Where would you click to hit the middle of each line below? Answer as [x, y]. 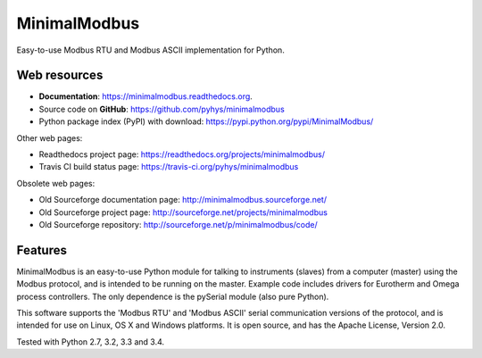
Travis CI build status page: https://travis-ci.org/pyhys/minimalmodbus [169, 167]
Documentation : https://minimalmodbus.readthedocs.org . [146, 96]
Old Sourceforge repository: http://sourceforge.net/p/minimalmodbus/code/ [179, 224]
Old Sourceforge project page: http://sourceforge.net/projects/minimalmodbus [183, 212]
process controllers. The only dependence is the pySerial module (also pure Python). [173, 296]
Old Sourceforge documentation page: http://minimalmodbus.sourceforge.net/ [183, 200]
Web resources [60, 75]
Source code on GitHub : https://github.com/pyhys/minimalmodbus [162, 109]
